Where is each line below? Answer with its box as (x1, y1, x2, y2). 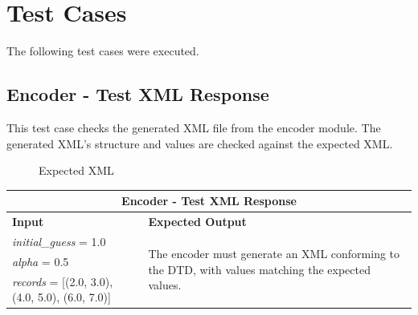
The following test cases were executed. (6, 42, 199, 59)
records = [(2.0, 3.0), (12, 273, 113, 289)
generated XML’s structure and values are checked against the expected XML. (6, 135, 393, 151)
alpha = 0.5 (12, 252, 69, 269)
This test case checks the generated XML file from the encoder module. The (6, 119, 381, 135)
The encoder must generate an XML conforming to (148, 244, 400, 261)
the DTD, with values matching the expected (148, 260, 371, 277)
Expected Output (148, 213, 247, 230)
